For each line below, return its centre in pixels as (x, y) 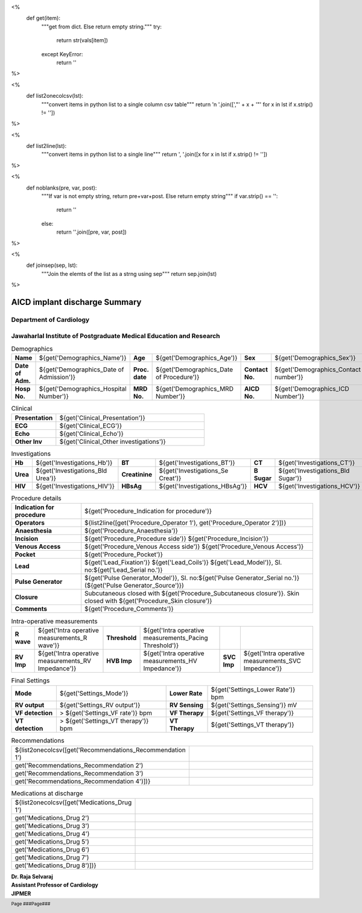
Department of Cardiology (50, 319)
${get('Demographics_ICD (312, 389)
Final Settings (30, 681)
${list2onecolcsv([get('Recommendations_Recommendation (100, 750)
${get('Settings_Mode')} (94, 693)
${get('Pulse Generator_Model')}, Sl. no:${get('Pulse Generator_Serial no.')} (192, 578)
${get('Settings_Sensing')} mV (254, 705)
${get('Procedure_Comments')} (129, 609)
